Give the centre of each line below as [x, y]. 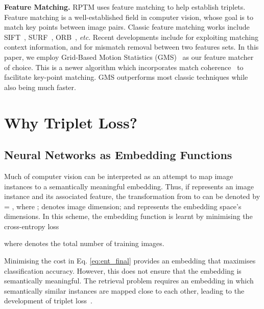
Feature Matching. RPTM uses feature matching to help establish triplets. [125, 7]
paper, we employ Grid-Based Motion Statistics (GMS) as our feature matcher [129, 57]
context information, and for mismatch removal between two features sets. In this [131, 47]
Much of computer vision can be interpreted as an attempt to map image [119, 176]
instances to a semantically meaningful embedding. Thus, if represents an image [129, 186]
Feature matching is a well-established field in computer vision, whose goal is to [129, 17]
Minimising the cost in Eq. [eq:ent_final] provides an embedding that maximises [130, 261]
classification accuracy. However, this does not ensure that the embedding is [123, 270]
